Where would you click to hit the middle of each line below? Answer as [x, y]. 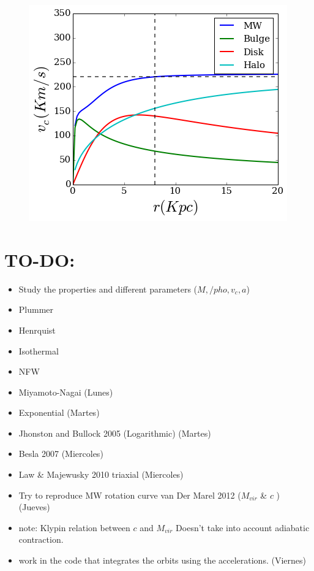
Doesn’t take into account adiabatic [243, 527]
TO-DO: [40, 259]
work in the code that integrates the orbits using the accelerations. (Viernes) [162, 560]
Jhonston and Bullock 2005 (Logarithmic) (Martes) [115, 433]
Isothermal [39, 351]
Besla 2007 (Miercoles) [61, 454]
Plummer [36, 309]
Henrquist [37, 330]
